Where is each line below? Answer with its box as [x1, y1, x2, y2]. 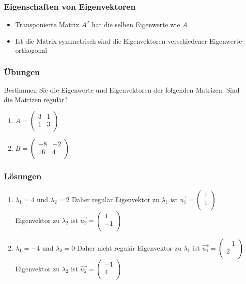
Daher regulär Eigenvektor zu [72, 194, 159, 204]
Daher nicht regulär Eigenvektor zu [77, 242, 182, 252]
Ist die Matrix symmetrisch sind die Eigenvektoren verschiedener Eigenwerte [15, 35, 242, 46]
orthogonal [15, 45, 47, 55]
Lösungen [4, 170, 42, 182]
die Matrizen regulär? [4, 94, 68, 104]
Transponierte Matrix [15, 19, 79, 30]
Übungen [4, 65, 40, 78]
